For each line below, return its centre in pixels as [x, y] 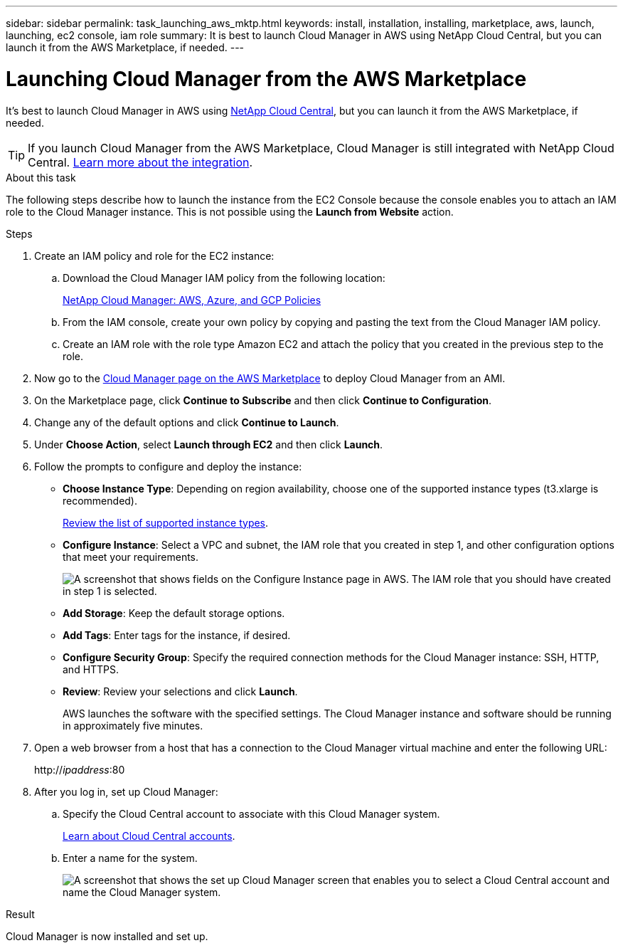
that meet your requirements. [131, 557]
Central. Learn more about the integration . [140, 162]
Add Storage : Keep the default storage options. [174, 613]
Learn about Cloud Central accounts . [149, 836]
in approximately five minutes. [133, 725]
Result [20, 914]
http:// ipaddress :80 [80, 769]
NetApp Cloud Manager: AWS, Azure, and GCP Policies [192, 300]
